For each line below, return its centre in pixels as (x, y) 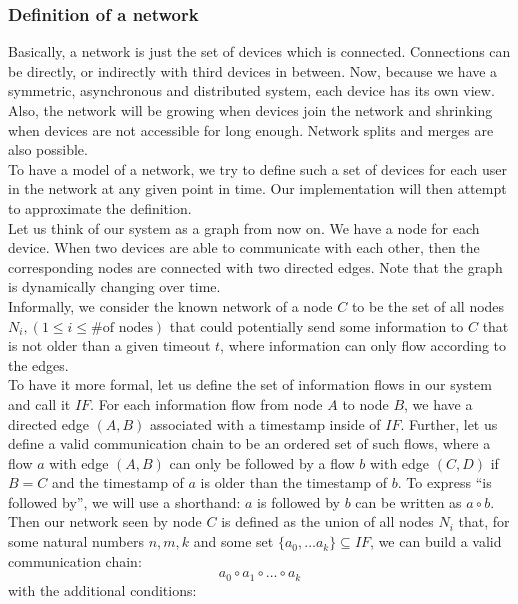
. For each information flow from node (206, 403)
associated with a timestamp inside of (265, 423)
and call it (39, 403)
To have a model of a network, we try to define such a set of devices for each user (257, 168)
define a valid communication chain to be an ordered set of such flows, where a (249, 443)
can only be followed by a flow (262, 462)
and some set (233, 541)
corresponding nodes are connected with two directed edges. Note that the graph (255, 266)
